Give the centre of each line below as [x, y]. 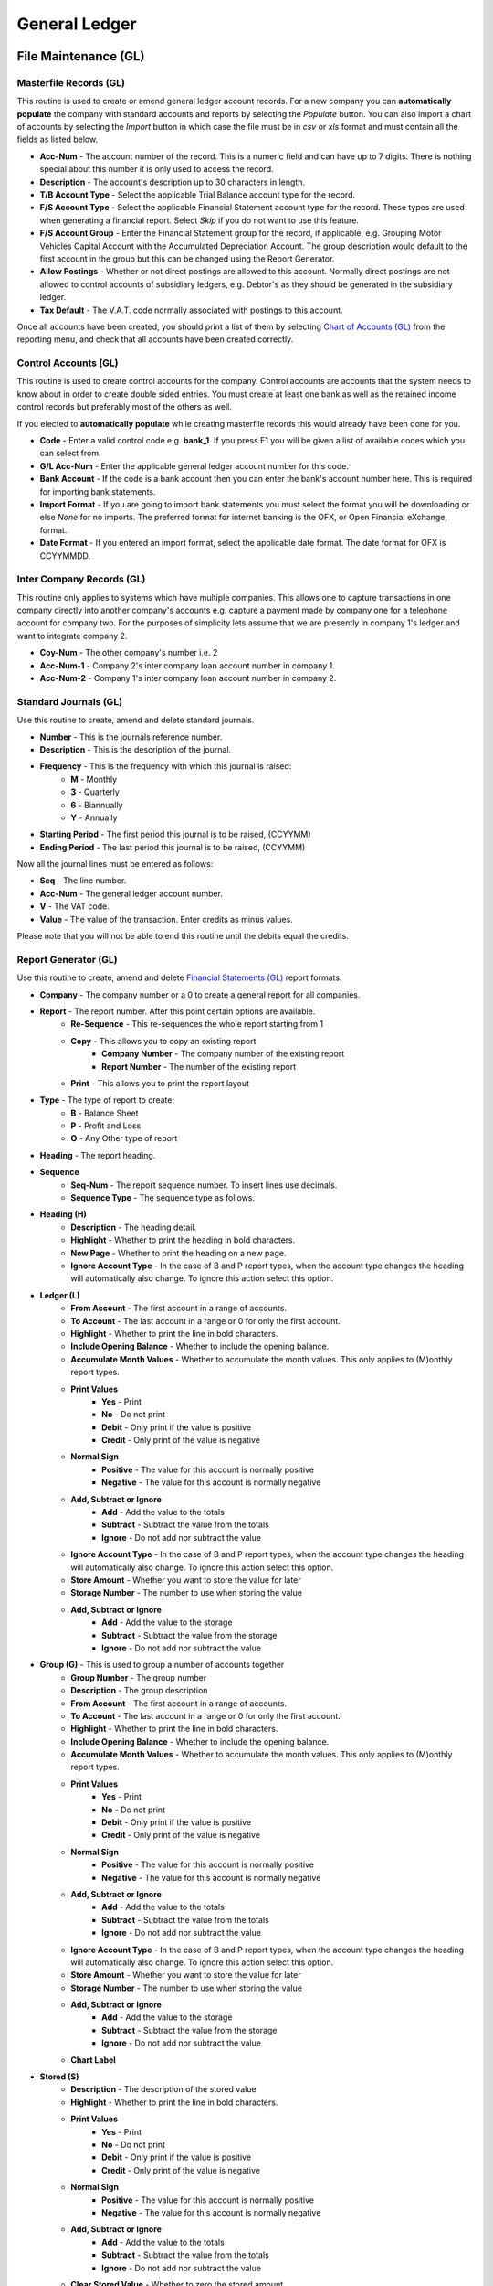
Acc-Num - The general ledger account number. [131, 893]
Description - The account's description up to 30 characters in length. [173, 182]
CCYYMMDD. [65, 555]
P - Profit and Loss [106, 1126]
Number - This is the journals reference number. [131, 737]
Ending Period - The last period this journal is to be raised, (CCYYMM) [173, 847]
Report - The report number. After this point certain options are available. [178, 1011]
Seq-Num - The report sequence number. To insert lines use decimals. [204, 1185]
